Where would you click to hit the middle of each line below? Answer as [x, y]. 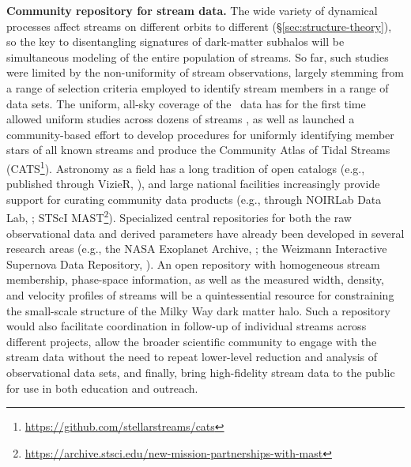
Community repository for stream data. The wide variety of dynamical [192, 10]
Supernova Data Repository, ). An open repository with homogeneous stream [193, 264]
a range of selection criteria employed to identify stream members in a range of [198, 87]
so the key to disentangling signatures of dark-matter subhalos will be [175, 41]
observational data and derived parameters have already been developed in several [205, 233]
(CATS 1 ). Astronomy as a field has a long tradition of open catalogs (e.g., [186, 167]
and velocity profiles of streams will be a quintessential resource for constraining [200, 295]
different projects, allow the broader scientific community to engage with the [192, 341]
